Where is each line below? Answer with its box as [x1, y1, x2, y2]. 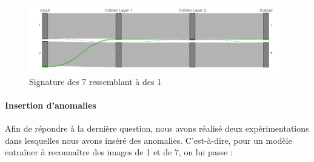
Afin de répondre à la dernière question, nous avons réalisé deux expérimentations [5, 122, 309, 135]
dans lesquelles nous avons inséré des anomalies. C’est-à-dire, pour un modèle [5, 133, 292, 146]
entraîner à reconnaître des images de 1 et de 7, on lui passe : [5, 146, 233, 158]
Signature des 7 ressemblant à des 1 [29, 75, 162, 87]
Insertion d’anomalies [5, 99, 96, 112]
